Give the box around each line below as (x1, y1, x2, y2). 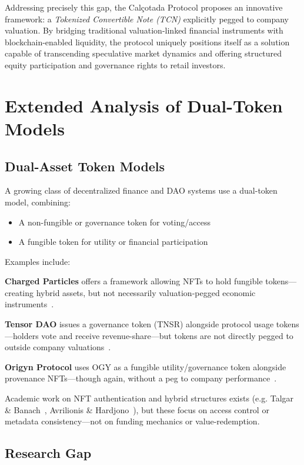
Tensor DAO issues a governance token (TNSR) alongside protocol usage (5, 318, 274, 330)
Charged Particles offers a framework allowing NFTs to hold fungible (5, 275, 263, 287)
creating (5, 286, 34, 298)
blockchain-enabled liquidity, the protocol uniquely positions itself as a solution (5, 35, 290, 48)
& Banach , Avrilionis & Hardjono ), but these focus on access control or (5, 403, 269, 416)
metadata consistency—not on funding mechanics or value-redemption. (5, 415, 260, 427)
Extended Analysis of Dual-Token (5, 93, 283, 117)
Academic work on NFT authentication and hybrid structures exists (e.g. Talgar (5, 392, 294, 404)
